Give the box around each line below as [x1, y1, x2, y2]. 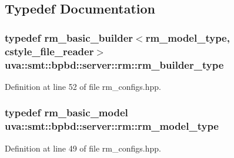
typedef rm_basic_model [5, 105, 128, 120]
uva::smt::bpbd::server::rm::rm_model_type [5, 119, 219, 133]
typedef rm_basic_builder [5, 30, 133, 45]
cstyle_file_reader [5, 43, 94, 58]
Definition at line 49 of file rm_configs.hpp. [5, 142, 161, 154]
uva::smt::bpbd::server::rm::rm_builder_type [5, 57, 224, 72]
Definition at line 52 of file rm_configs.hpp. [5, 80, 161, 92]
